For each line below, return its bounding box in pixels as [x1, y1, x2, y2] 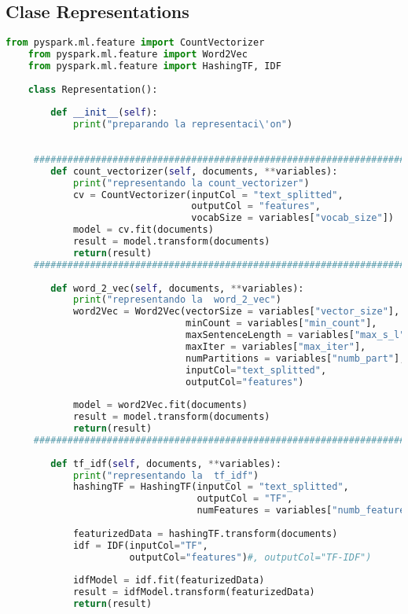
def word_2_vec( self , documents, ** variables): [50, 282, 304, 294]
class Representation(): [28, 83, 158, 95]
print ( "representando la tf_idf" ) [72, 469, 259, 481]
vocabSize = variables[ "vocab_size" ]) [191, 212, 394, 224]
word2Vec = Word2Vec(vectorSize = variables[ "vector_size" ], [72, 306, 400, 318]
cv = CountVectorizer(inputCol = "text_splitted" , [72, 189, 344, 200]
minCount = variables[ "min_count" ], [186, 318, 377, 329]
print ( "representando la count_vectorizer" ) [72, 177, 310, 189]
